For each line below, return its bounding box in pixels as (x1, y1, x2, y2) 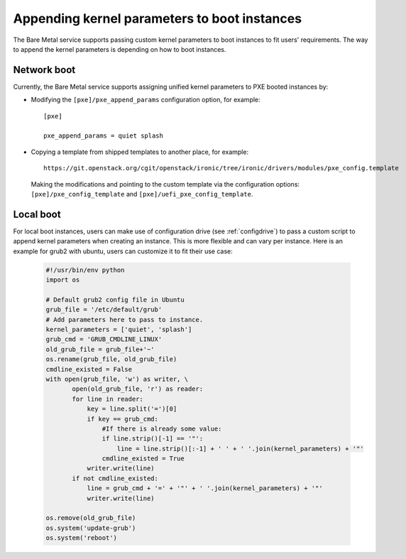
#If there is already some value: (101, 424, 222, 433)
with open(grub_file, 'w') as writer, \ (45, 375, 188, 383)
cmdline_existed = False (45, 365, 133, 373)
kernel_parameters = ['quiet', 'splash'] (45, 325, 192, 333)
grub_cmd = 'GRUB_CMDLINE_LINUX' (45, 336, 163, 343)
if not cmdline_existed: (72, 474, 159, 482)
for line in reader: (72, 394, 143, 403)
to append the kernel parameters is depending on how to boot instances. (13, 45, 226, 53)
